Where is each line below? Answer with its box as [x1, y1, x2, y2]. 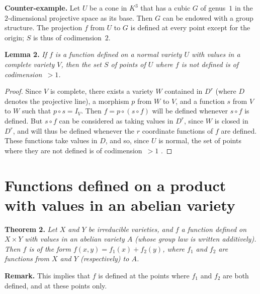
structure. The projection [5, 22, 82, 33]
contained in [164, 86, 203, 96]
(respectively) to [80, 253, 129, 264]
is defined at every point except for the [130, 22, 250, 33]
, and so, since [105, 135, 149, 146]
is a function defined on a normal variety [55, 49, 182, 60]
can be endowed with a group [162, 12, 253, 23]
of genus [200, 3, 226, 13]
